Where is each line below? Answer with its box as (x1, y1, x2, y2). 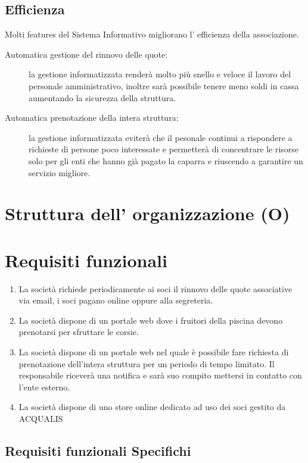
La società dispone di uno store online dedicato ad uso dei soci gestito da (18, 401, 286, 413)
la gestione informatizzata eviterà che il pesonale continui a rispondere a (29, 131, 293, 143)
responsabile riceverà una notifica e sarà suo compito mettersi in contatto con (18, 369, 302, 381)
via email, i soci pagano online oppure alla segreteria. (18, 294, 213, 306)
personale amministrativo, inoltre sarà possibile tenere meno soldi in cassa (29, 79, 299, 92)
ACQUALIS (18, 412, 63, 424)
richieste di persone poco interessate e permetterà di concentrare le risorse (29, 143, 299, 155)
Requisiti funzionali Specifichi (5, 441, 191, 459)
